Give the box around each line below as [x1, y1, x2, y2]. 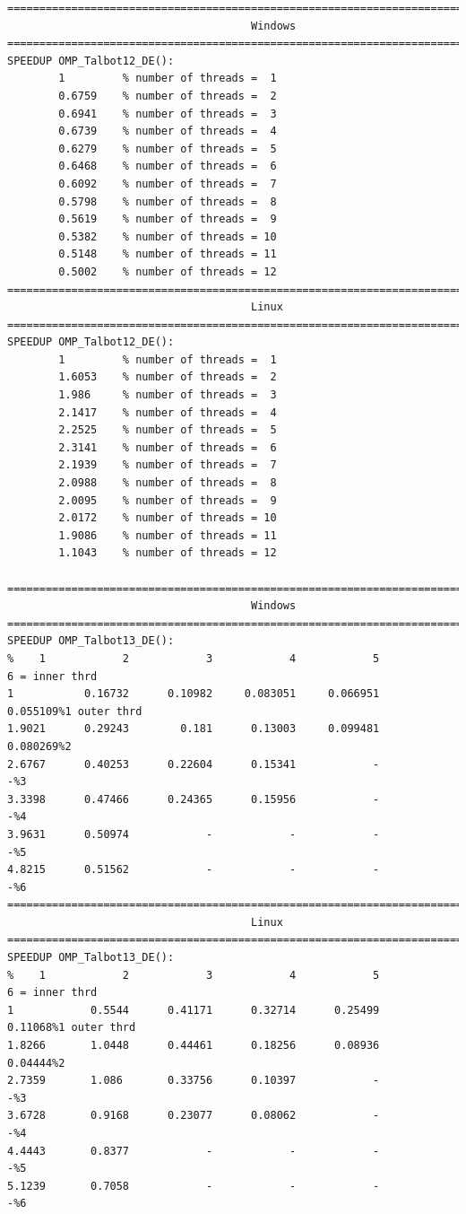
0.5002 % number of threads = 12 [58, 265, 277, 278]
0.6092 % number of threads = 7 [58, 177, 277, 190]
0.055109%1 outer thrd [7, 704, 142, 718]
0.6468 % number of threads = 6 [58, 160, 277, 173]
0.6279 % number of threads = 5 [58, 142, 277, 155]
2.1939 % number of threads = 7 [58, 459, 277, 472]
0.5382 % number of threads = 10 [58, 230, 277, 243]
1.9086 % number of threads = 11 [58, 528, 277, 542]
